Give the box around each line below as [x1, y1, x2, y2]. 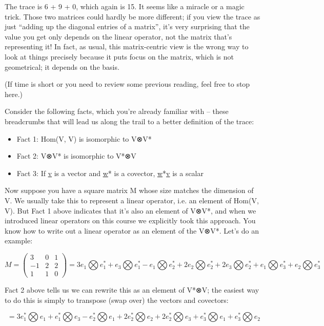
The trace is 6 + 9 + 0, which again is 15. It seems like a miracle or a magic [5, 1, 245, 11]
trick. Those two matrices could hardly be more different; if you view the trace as [5, 11, 260, 22]
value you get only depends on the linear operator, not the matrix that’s [5, 31, 232, 42]
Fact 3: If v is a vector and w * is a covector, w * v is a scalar [16, 167, 204, 178]
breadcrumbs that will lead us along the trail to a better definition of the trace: [5, 116, 254, 126]
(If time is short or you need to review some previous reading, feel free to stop [5, 79, 250, 89]
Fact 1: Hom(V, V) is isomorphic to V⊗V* [16, 133, 152, 144]
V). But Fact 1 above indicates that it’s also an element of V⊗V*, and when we [5, 205, 256, 216]
